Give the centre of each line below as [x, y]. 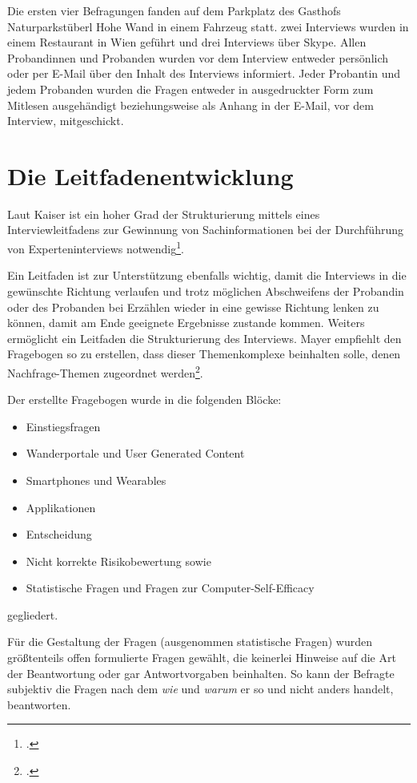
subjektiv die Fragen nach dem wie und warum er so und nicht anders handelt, [200, 689]
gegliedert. [33, 614]
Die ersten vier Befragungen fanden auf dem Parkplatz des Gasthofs [174, 10]
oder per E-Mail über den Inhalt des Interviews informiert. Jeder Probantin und [204, 73]
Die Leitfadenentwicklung [150, 175]
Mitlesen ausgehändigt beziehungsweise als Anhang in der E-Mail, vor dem [190, 105]
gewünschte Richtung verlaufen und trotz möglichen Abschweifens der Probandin [206, 291]
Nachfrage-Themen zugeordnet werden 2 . [105, 371]
